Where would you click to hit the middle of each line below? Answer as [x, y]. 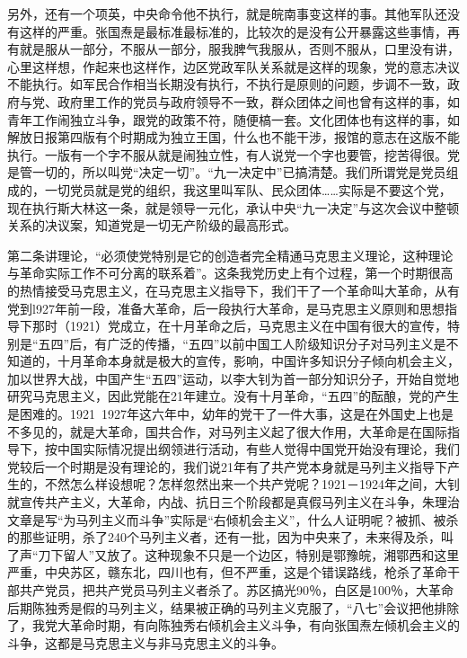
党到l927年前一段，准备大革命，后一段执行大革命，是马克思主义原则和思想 [226, 308]
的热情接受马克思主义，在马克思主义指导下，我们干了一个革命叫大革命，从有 [233, 290]
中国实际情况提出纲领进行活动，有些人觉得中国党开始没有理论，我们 [258, 449]
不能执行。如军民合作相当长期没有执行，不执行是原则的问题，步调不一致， [227, 84]
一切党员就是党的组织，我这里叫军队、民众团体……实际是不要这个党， [248, 189]
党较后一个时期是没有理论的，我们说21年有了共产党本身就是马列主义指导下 [227, 466]
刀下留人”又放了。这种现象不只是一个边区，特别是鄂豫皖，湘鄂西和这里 [249, 554]
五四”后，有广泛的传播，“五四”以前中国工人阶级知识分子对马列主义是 [242, 343]
